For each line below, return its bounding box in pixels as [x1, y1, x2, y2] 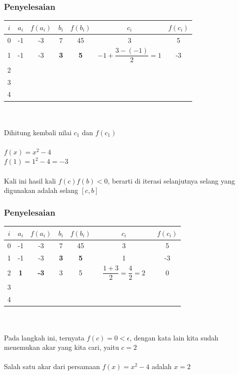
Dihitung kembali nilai [4, 127, 72, 137]
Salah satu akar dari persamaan [4, 361, 100, 372]
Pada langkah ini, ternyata [4, 332, 85, 342]
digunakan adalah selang [4, 185, 78, 195]
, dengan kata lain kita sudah [130, 332, 219, 342]
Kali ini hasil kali [4, 175, 56, 186]
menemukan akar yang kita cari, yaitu [4, 342, 119, 352]
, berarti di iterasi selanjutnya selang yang [107, 175, 235, 186]
